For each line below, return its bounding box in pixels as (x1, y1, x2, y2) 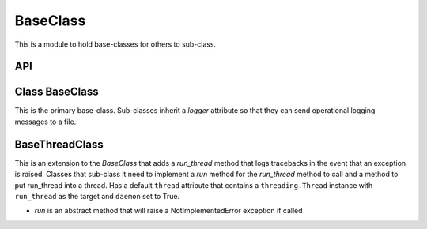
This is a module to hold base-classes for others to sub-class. (14, 39, 217, 49)
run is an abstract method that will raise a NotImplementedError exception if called (34, 206, 304, 216)
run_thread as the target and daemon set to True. (14, 191, 180, 201)
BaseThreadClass (14, 137, 104, 151)
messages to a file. (14, 117, 77, 126)
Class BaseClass (14, 85, 99, 99)
